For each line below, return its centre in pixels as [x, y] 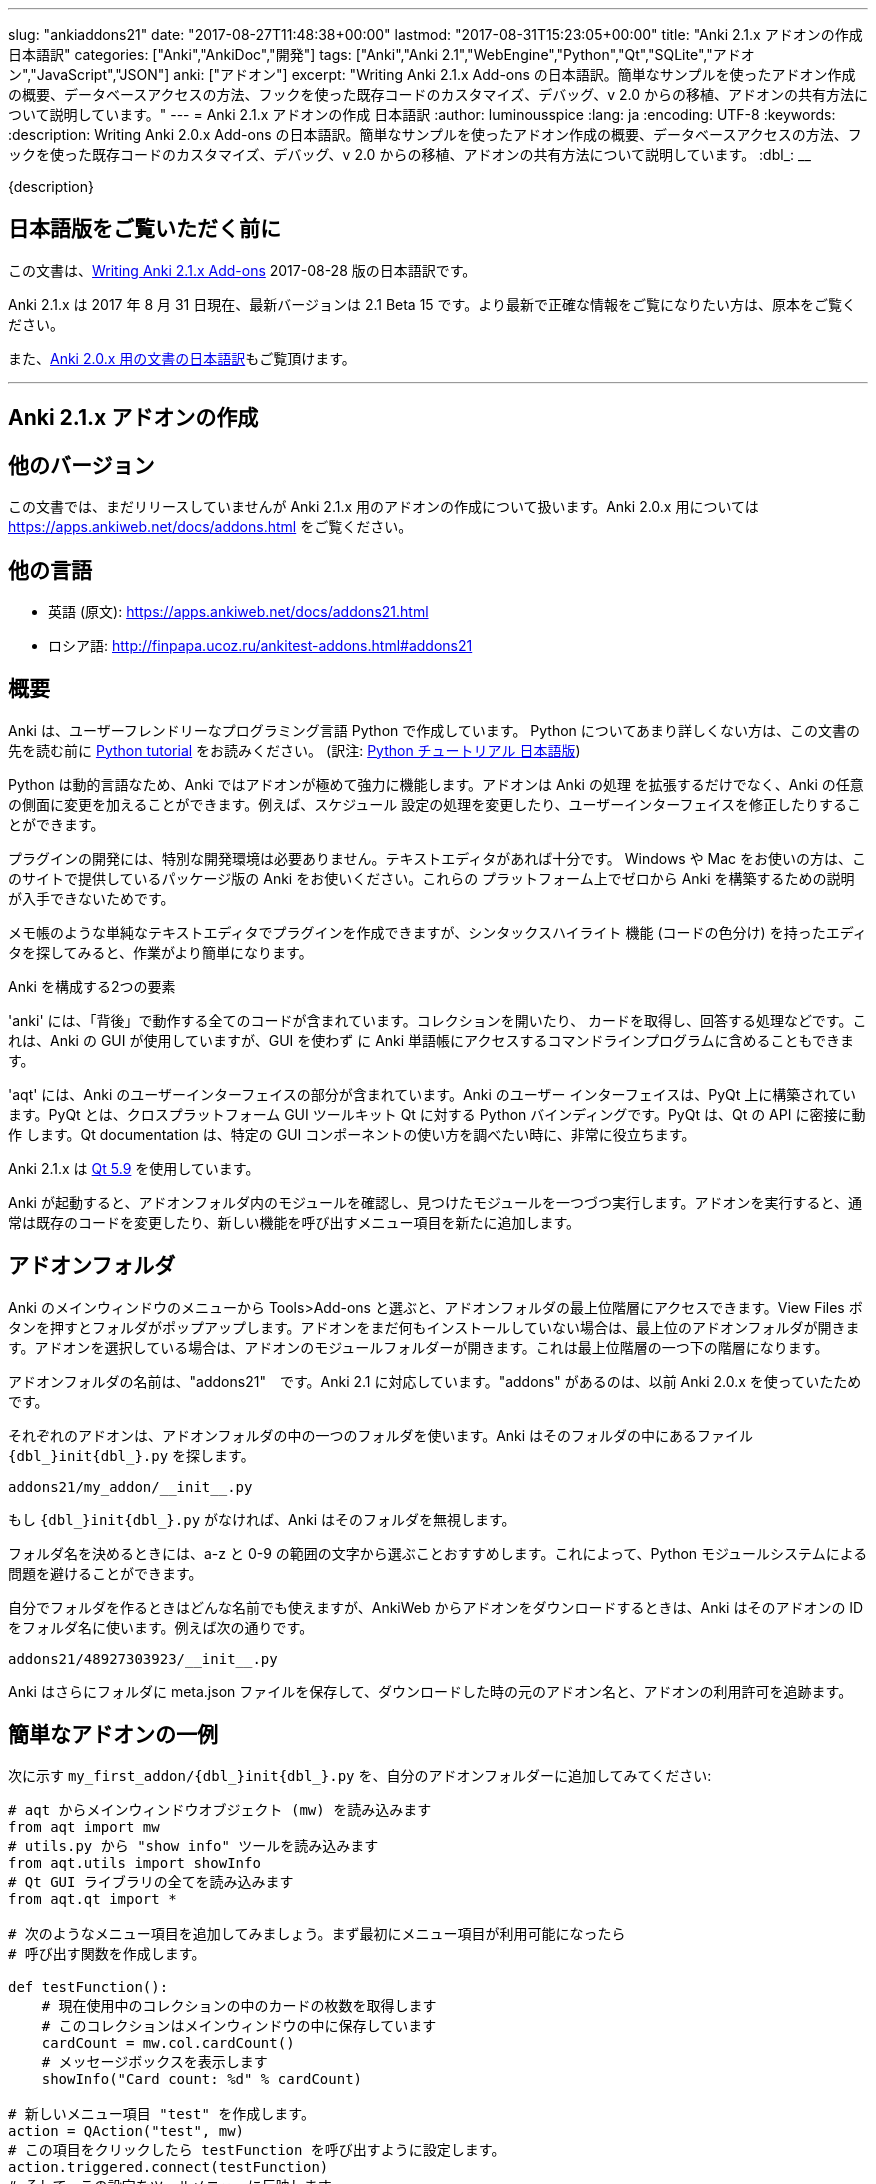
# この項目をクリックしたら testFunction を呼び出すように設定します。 [257, 2150]
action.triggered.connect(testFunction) [168, 2167]
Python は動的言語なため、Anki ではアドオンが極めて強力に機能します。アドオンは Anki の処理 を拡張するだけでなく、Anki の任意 [436, 784]
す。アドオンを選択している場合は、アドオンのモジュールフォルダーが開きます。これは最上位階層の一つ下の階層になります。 [418, 1347]
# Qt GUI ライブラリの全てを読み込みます [151, 1882]
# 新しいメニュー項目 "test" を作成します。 [161, 2114]
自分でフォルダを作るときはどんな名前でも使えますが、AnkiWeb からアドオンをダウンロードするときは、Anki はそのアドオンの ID [436, 1607]
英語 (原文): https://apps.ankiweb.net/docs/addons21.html [238, 611]
